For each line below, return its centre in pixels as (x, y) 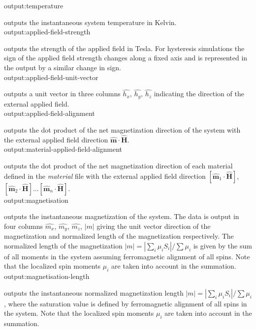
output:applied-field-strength (47, 32)
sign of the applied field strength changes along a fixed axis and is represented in (126, 58)
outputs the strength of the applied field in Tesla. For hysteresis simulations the (124, 48)
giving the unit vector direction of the (154, 226)
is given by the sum (223, 245)
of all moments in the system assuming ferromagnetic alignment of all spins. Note (127, 256)
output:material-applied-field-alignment (63, 149)
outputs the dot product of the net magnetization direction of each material (118, 166)
